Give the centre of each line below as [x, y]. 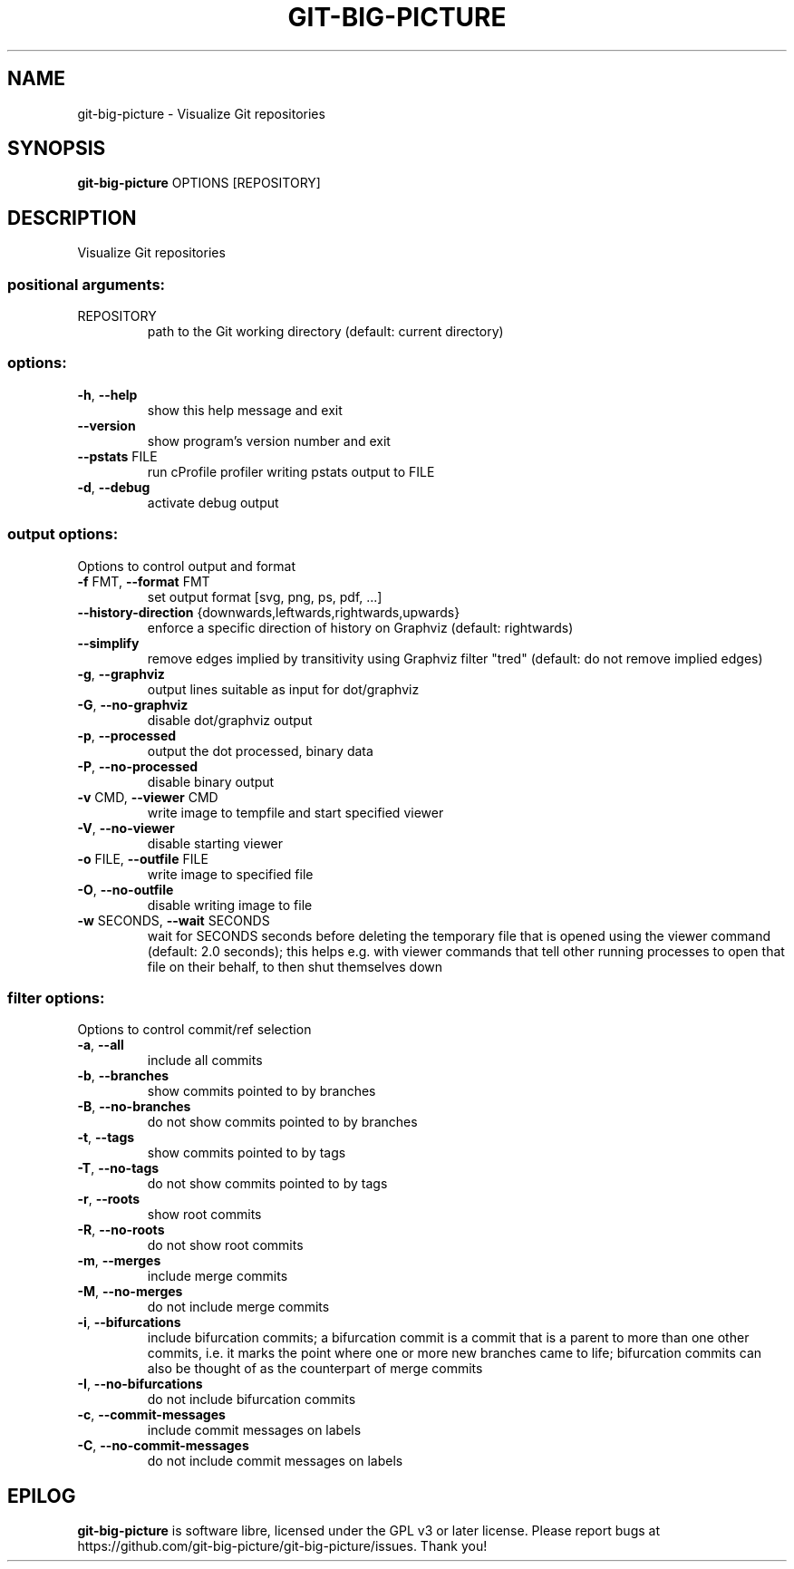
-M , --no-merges [130, 1292]
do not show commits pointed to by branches [282, 1122]
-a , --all [101, 1045]
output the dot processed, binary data [260, 751]
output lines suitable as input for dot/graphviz [283, 689]
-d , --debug [114, 487]
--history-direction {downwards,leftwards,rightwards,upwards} [269, 612]
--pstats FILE [117, 456]
